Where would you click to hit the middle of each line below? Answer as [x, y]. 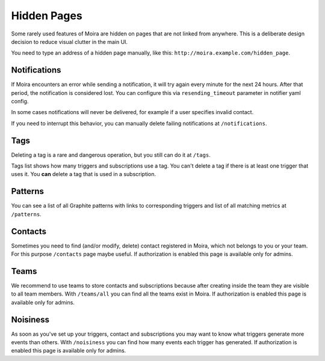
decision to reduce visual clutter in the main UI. [70, 41]
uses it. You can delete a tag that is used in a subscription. [84, 174]
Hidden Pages [47, 16]
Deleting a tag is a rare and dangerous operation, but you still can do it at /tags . [111, 155]
